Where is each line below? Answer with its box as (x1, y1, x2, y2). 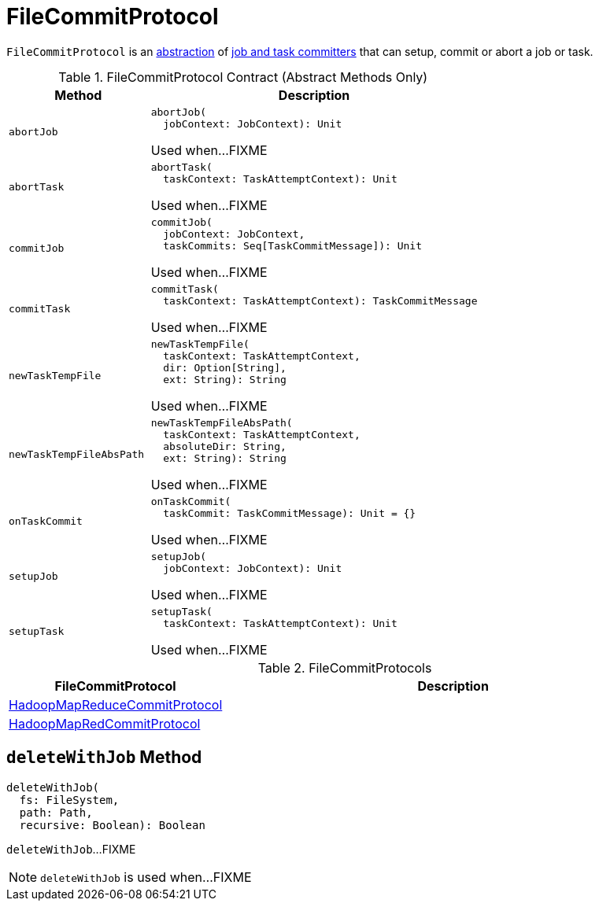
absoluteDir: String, (163, 440, 287, 452)
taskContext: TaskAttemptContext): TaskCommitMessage (163, 294, 478, 307)
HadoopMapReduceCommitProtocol (9, 696, 223, 713)
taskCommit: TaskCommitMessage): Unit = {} (163, 507, 416, 519)
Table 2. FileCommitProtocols (257, 659, 432, 676)
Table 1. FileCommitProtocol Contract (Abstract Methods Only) (58, 68, 428, 85)
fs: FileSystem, (19, 793, 120, 806)
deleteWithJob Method (6, 747, 202, 768)
